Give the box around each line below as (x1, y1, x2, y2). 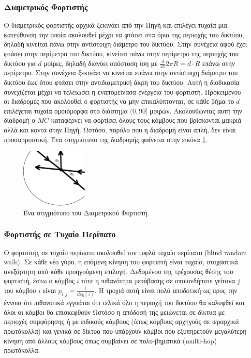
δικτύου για (4, 58, 36, 68)
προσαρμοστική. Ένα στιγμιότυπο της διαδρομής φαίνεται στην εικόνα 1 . (4, 134, 208, 144)
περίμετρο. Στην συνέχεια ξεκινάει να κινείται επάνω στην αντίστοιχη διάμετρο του (4, 67, 238, 78)
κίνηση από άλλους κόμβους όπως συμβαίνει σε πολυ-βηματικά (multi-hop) (4, 335, 217, 345)
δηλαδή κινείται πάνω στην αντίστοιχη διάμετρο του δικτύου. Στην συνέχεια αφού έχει (4, 39, 247, 49)
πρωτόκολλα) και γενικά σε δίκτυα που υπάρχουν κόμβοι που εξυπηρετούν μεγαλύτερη (4, 326, 247, 336)
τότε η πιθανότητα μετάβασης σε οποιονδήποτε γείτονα (81, 276, 235, 286)
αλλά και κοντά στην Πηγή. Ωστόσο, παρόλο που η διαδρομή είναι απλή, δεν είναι (4, 124, 236, 134)
